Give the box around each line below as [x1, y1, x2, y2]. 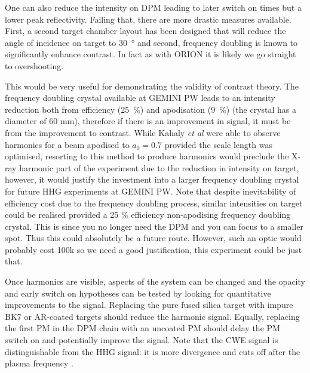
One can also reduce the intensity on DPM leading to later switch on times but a [5, 1, 302, 13]
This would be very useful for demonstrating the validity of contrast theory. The [5, 79, 299, 92]
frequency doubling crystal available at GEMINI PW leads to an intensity [5, 91, 275, 104]
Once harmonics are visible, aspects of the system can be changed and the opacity [5, 275, 305, 288]
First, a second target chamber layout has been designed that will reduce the [5, 24, 286, 37]
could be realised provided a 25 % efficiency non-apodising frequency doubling [5, 208, 291, 221]
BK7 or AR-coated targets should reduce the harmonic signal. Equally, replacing [5, 310, 300, 322]
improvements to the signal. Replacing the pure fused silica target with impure [5, 298, 293, 311]
